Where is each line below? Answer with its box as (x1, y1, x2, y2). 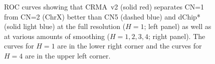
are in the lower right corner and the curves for (57, 40, 202, 51)
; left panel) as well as (144, 21, 211, 31)
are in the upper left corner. (25, 50, 111, 60)
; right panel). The (148, 30, 205, 41)
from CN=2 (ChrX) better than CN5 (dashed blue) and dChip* (4, 11, 200, 21)
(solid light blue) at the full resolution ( (4, 21, 126, 31)
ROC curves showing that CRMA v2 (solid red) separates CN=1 (4, 1, 204, 11)
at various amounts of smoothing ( (4, 30, 110, 41)
